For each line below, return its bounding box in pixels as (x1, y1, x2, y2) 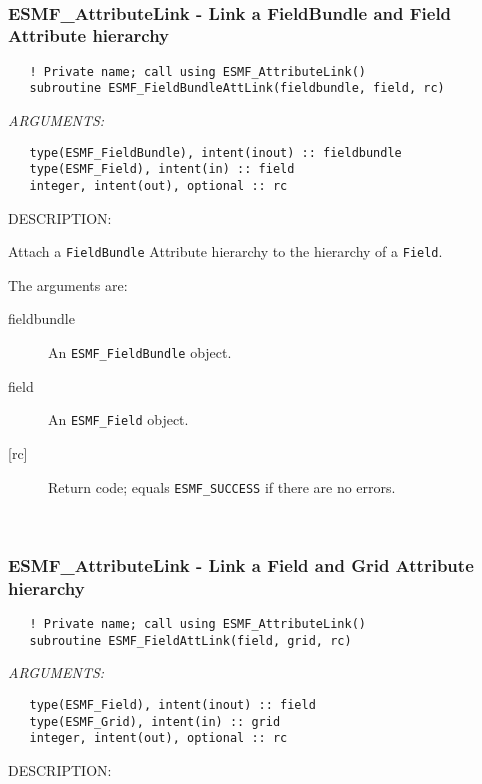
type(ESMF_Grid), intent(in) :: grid (29, 714, 281, 729)
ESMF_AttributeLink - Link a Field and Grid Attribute (8, 552, 474, 577)
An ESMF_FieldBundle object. (48, 342, 232, 363)
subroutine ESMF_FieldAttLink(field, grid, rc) (29, 633, 352, 648)
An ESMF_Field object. (48, 409, 189, 430)
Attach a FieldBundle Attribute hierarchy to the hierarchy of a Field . (8, 241, 443, 262)
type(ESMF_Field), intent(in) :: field (29, 162, 295, 177)
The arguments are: (8, 274, 128, 295)
